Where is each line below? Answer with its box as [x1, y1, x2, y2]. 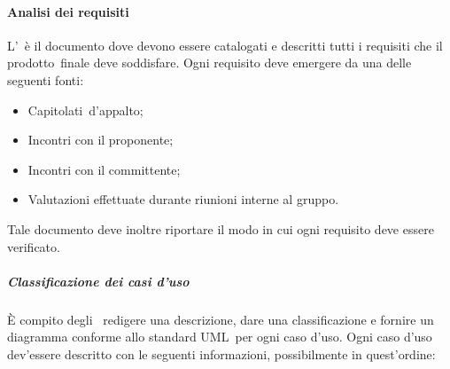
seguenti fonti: [7, 70, 84, 89]
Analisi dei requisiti [7, 2, 129, 20]
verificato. [7, 237, 60, 255]
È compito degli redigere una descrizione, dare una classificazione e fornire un [7, 310, 434, 328]
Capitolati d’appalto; [27, 100, 144, 119]
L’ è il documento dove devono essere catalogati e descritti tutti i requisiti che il [7, 35, 443, 54]
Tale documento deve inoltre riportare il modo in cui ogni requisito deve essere [7, 219, 434, 238]
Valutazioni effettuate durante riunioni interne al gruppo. [27, 190, 339, 208]
